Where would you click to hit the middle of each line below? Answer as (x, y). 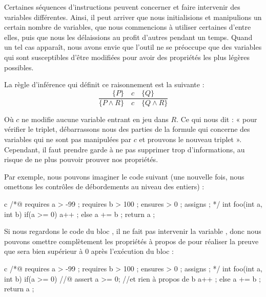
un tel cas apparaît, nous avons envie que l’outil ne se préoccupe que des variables (133, 47)
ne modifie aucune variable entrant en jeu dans (95, 119)
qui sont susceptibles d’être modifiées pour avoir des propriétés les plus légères (127, 57)
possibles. (19, 67)
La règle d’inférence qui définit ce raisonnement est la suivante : (104, 84)
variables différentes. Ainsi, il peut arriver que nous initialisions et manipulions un (133, 17)
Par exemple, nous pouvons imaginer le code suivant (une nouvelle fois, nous (124, 176)
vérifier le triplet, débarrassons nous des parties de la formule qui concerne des (127, 129)
